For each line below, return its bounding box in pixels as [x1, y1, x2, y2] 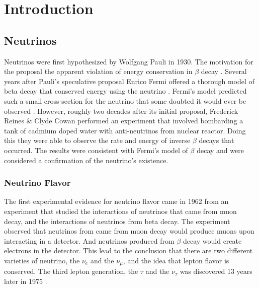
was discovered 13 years [180, 266, 252, 276]
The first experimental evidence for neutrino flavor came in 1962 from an [4, 196, 229, 206]
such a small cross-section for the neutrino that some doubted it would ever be [4, 95, 246, 106]
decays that [199, 135, 234, 146]
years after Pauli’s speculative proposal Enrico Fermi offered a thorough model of [4, 76, 254, 86]
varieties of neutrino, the [4, 255, 80, 265]
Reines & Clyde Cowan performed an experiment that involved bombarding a [4, 115, 243, 126]
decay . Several [201, 66, 247, 77]
